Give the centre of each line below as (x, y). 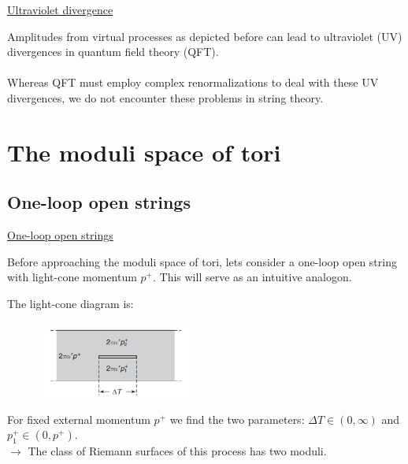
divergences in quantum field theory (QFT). (113, 52)
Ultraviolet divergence (60, 9)
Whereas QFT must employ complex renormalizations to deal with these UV (193, 82)
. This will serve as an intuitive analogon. (252, 277)
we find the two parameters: (237, 419)
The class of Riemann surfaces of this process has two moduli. (177, 451)
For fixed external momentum (79, 419)
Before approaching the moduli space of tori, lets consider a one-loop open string (202, 261)
